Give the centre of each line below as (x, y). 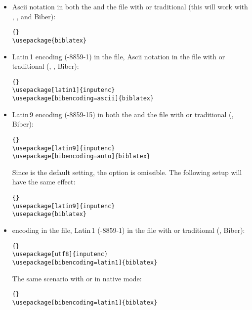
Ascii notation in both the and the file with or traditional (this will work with (130, 6)
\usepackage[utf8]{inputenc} (60, 254)
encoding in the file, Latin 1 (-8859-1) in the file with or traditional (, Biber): (128, 230)
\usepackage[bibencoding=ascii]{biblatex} (83, 98)
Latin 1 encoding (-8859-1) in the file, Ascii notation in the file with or (119, 56)
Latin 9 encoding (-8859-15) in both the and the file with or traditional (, (123, 114)
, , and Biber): (34, 16)
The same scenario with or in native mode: (77, 278)
